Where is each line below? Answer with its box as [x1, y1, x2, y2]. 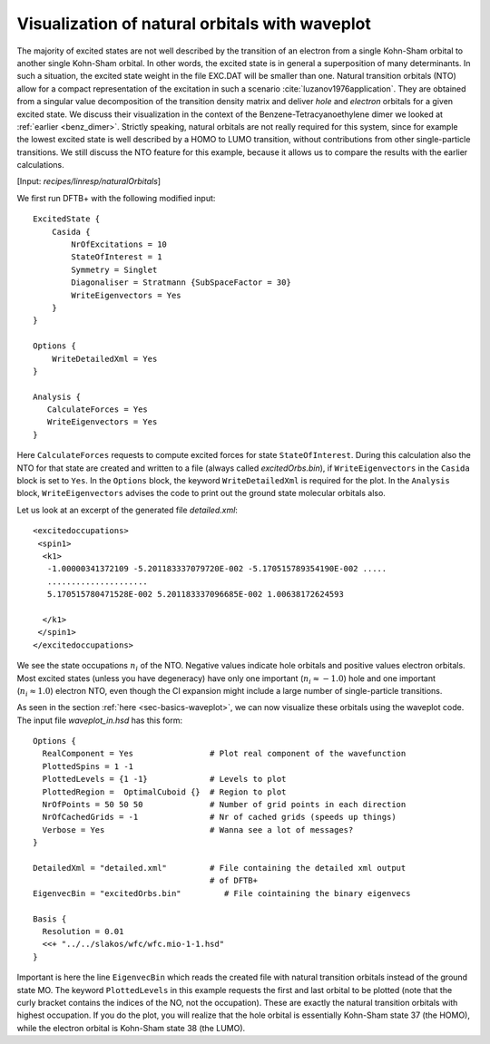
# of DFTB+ [209, 875, 259, 886]
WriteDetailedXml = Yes [51, 354, 158, 364]
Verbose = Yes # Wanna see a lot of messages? [42, 824, 354, 834]
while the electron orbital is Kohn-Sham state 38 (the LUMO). [16, 1022, 246, 1033]
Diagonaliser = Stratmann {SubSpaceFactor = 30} [71, 278, 292, 288]
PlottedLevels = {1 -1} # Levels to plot [42, 774, 287, 785]
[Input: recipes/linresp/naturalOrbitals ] [16, 176, 162, 187]
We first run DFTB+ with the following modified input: [16, 192, 216, 203]
